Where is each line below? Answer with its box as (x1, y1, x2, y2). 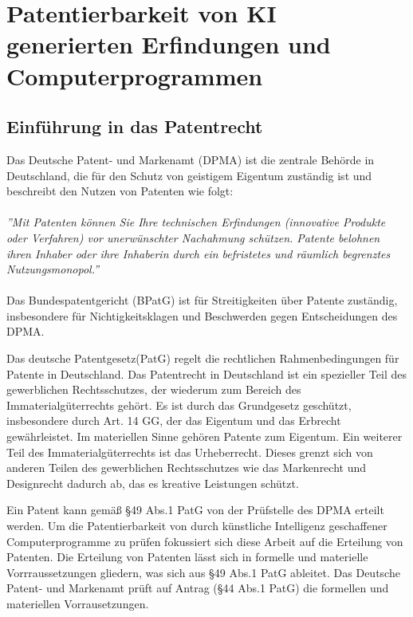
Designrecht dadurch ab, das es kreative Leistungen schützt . (6, 474, 299, 491)
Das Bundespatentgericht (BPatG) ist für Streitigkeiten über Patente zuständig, (6, 292, 398, 308)
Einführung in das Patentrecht (6, 114, 263, 139)
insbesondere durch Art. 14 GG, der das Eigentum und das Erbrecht (6, 412, 341, 429)
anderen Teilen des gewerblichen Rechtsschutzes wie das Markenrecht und (6, 459, 367, 476)
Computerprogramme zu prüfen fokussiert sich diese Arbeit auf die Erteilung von (6, 533, 403, 549)
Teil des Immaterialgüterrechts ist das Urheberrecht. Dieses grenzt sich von (6, 443, 373, 460)
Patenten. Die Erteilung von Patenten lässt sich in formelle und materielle (6, 548, 368, 565)
